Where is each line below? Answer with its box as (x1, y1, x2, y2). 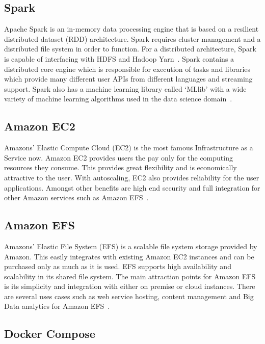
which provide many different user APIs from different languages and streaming (4, 73, 253, 84)
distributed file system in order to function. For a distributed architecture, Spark (4, 43, 256, 54)
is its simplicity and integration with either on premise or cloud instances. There (4, 281, 255, 292)
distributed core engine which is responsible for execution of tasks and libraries (4, 63, 251, 74)
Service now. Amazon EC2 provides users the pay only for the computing (4, 152, 233, 163)
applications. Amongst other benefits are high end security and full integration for (4, 182, 260, 193)
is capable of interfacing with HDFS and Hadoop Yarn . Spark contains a (4, 53, 234, 64)
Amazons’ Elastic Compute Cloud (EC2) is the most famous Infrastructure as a (4, 142, 253, 153)
